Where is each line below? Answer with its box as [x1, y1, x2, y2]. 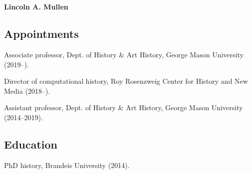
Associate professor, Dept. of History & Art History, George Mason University [4, 49, 244, 59]
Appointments [4, 26, 79, 41]
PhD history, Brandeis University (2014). [4, 160, 130, 170]
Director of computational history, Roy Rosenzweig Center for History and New [4, 76, 248, 86]
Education [4, 136, 57, 152]
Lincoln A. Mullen [4, 1, 68, 12]
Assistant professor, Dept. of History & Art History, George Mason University [4, 102, 243, 113]
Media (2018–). [4, 85, 50, 96]
